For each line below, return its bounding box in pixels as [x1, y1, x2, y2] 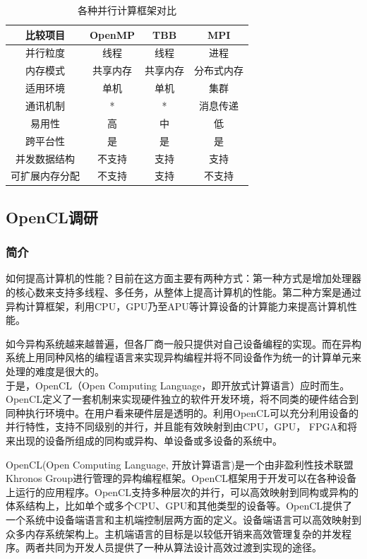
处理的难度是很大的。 [6, 364, 104, 378]
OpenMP [90, 27, 136, 42]
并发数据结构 [16, 151, 75, 165]
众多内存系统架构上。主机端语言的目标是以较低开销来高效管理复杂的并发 [6, 526, 342, 541]
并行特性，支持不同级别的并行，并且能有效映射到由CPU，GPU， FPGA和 [6, 419, 347, 434]
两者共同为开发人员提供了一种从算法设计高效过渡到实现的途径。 [25, 540, 322, 555]
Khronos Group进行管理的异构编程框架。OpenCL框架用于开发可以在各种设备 [6, 471, 357, 486]
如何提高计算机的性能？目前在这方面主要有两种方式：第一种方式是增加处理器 [6, 271, 361, 286]
